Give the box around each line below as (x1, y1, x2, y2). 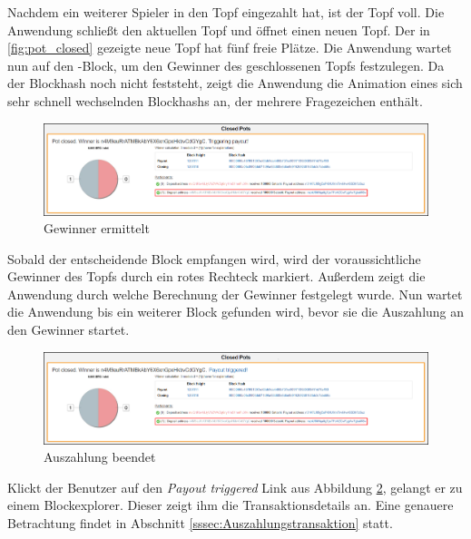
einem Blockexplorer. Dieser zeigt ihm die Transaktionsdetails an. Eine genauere (7, 495, 454, 514)
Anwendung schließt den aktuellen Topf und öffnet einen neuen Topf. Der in (7, 20, 430, 39)
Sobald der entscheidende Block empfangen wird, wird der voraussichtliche (7, 249, 421, 268)
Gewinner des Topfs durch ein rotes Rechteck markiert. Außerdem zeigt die (7, 267, 426, 286)
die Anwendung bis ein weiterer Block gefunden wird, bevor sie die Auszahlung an (7, 302, 465, 321)
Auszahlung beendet (44, 447, 156, 466)
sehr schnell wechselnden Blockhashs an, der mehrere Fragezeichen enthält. (7, 91, 423, 110)
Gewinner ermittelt (44, 219, 150, 238)
